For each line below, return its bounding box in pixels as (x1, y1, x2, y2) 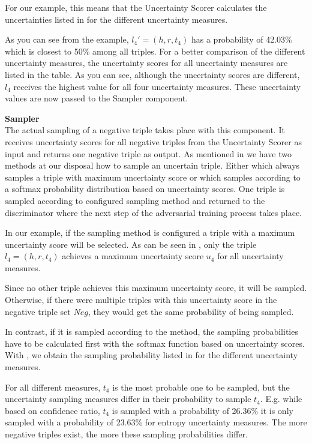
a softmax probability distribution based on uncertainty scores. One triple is (5, 182, 285, 195)
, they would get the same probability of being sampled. (88, 305, 294, 317)
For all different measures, (5, 380, 101, 393)
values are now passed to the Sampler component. (5, 92, 188, 104)
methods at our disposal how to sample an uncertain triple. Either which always (5, 159, 300, 172)
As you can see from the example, (5, 33, 129, 46)
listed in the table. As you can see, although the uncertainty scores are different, (5, 68, 300, 80)
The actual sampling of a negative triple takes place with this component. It (5, 124, 285, 136)
